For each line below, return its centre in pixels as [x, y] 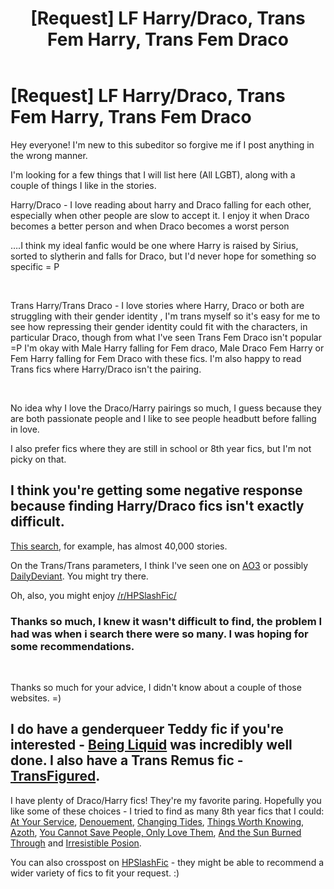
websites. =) [36, 698]
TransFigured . [55, 776]
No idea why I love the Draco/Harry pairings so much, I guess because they [166, 408]
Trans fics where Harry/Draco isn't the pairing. [106, 369]
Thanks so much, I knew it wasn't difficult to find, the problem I [166, 621]
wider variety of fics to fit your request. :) [95, 873]
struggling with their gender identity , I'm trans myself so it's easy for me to [165, 316]
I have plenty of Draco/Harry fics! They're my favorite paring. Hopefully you [166, 800]
